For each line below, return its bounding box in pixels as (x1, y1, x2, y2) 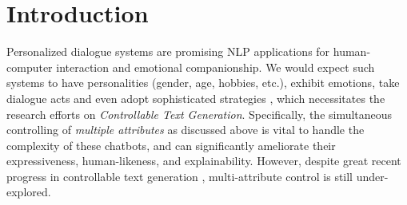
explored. (6, 183, 51, 200)
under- (356, 168, 389, 184)
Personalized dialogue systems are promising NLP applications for (6, 43, 330, 60)
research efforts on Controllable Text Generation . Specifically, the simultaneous (6, 105, 393, 122)
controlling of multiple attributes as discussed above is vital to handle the (6, 121, 365, 138)
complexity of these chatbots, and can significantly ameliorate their (6, 136, 336, 153)
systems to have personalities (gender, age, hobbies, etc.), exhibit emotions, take (6, 74, 400, 91)
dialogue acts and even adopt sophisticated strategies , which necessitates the (6, 89, 385, 106)
